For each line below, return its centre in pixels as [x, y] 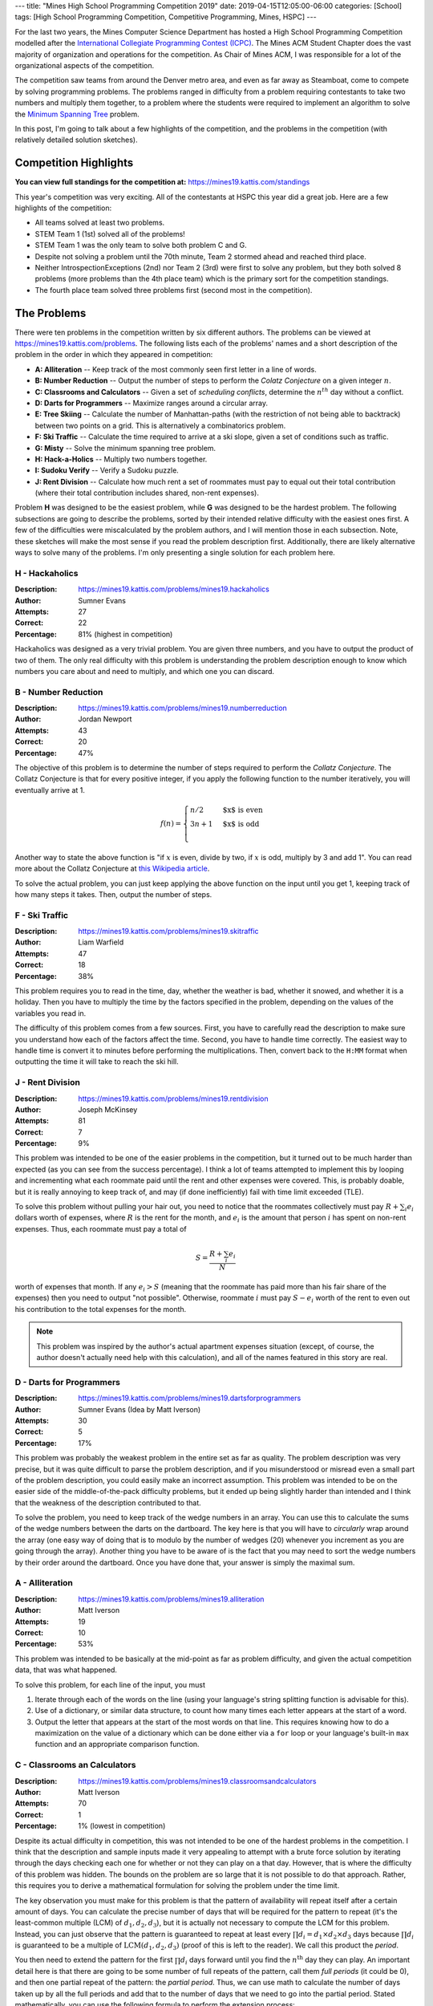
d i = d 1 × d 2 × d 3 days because [349, 1935]
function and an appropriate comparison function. [117, 1744]
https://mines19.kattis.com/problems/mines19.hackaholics [174, 589]
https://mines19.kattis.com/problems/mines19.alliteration [171, 1599]
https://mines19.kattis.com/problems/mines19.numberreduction [183, 708]
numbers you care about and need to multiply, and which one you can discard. [145, 671]
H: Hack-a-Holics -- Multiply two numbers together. [121, 459]
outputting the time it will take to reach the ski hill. [97, 1062]
